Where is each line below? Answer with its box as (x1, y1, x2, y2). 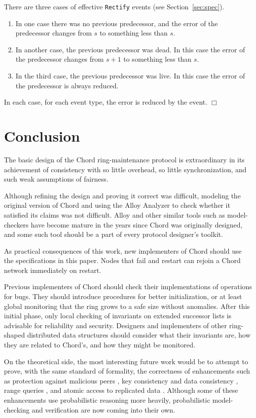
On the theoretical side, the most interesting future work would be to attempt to (4, 356, 249, 366)
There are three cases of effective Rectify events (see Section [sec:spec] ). (4, 1, 224, 11)
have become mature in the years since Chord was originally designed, (31, 219, 243, 229)
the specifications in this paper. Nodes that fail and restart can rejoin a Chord (4, 255, 241, 266)
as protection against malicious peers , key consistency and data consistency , (4, 375, 238, 385)
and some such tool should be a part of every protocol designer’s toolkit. (4, 229, 223, 239)
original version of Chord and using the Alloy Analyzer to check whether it (4, 200, 230, 210)
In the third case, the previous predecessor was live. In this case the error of (15, 71, 245, 81)
